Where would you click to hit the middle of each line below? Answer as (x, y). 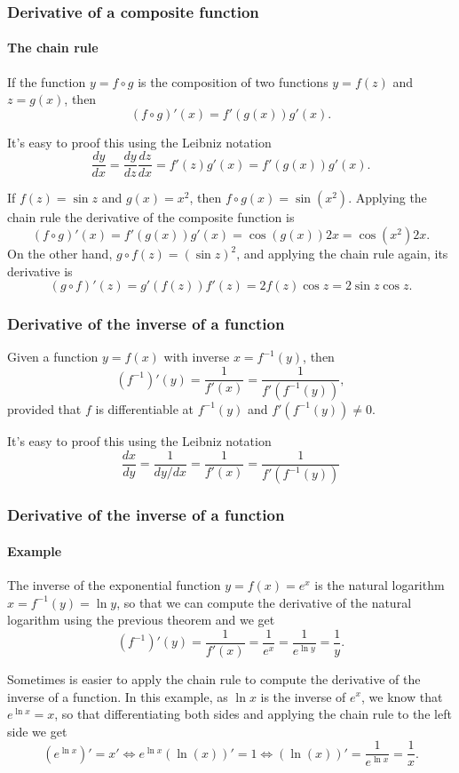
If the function (47, 81)
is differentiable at (145, 408)
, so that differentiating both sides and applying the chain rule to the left (253, 714)
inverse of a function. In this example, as (118, 696)
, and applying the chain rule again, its (342, 254)
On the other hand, (60, 254)
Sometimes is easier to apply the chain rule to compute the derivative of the (214, 678)
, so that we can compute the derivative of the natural (264, 602)
